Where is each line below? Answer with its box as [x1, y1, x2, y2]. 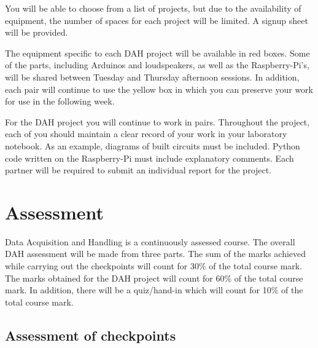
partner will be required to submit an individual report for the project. [5, 164, 272, 176]
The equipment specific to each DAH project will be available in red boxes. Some [5, 46, 310, 59]
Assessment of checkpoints [5, 325, 176, 344]
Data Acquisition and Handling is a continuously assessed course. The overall [5, 235, 295, 248]
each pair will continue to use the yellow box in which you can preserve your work [5, 82, 313, 95]
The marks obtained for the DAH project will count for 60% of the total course [5, 271, 303, 284]
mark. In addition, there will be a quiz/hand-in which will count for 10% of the [5, 283, 303, 296]
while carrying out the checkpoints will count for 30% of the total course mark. [5, 259, 303, 272]
